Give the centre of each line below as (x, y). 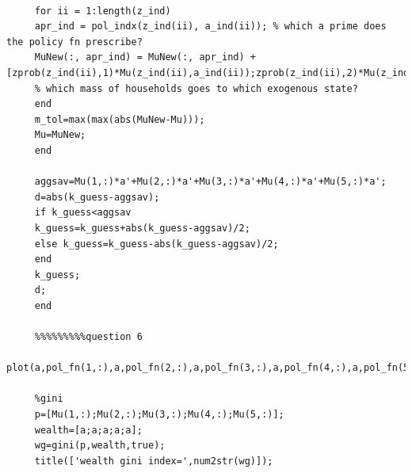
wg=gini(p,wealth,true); (100, 446)
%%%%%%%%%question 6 (88, 337)
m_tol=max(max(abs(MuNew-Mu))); (120, 119)
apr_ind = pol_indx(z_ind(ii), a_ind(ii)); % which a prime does (210, 27)
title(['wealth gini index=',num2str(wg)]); (154, 461)
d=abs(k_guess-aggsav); (97, 197)
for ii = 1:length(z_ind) (103, 11)
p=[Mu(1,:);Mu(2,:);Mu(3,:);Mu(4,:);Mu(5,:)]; (159, 415)
